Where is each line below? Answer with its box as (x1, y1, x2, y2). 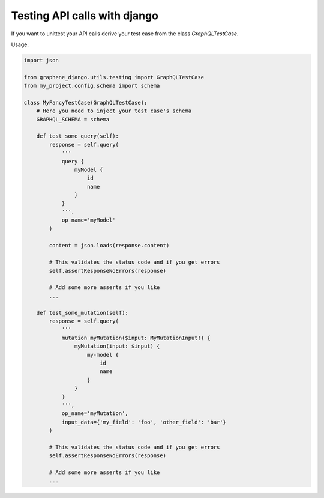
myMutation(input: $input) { (74, 343, 160, 350)
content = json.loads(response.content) (49, 242, 170, 249)
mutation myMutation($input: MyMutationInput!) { (61, 334, 211, 341)
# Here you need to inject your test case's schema (36, 108, 192, 114)
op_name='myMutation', (61, 410, 128, 417)
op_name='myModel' (61, 217, 116, 223)
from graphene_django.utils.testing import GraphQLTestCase (23, 74, 205, 80)
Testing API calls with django (11, 9, 159, 22)
